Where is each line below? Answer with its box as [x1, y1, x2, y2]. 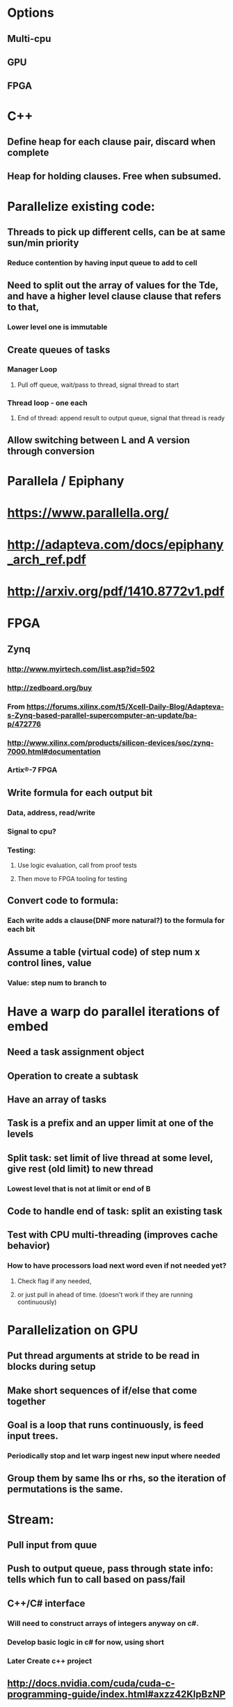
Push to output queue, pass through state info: [7, 1562, 214, 1575]
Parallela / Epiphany [7, 473, 124, 489]
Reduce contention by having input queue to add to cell [7, 258, 198, 267]
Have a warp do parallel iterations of [7, 1003, 220, 1019]
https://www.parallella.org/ [7, 505, 169, 521]
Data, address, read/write [7, 808, 95, 818]
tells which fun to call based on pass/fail [7, 1574, 186, 1586]
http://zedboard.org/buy [7, 683, 93, 693]
